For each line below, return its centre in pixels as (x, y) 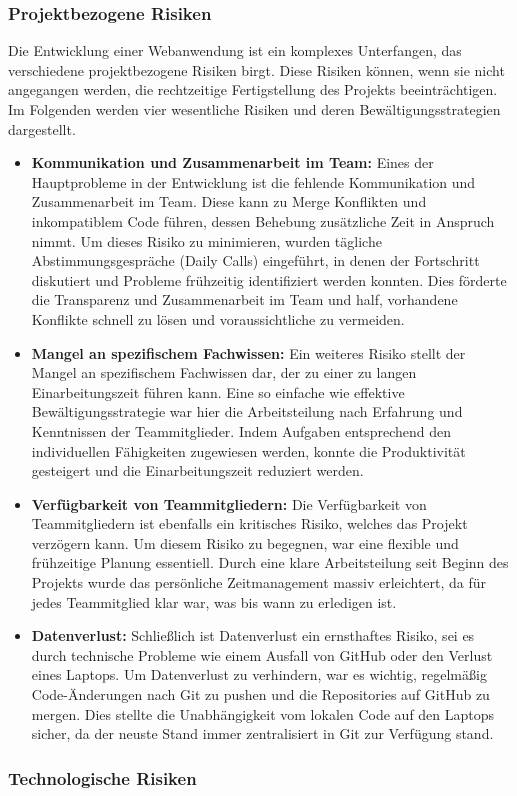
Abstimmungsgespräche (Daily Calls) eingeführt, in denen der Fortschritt (255, 260)
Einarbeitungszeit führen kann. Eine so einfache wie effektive (218, 391)
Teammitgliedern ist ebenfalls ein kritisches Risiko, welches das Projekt (249, 523)
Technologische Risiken (102, 777)
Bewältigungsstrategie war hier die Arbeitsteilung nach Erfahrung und (247, 411)
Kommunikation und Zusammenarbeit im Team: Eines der (232, 162)
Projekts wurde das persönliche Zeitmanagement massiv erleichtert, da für (259, 582)
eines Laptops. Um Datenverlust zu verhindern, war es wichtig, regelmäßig (259, 674)
